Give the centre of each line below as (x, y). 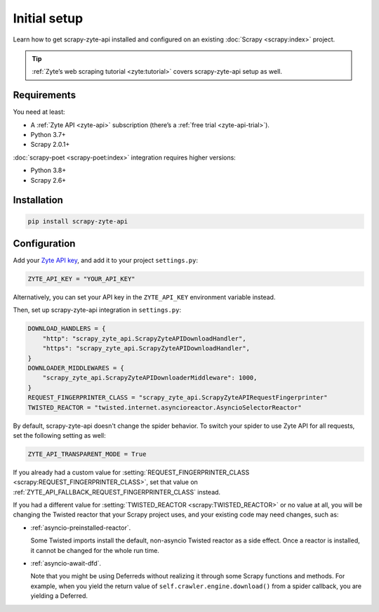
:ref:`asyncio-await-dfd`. (66, 564)
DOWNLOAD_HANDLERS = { (67, 329)
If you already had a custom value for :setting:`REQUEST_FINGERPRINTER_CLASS (131, 472)
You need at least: (39, 112)
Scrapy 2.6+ (48, 180)
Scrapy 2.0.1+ (50, 145)
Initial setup (48, 18)
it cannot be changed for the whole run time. (95, 550)
